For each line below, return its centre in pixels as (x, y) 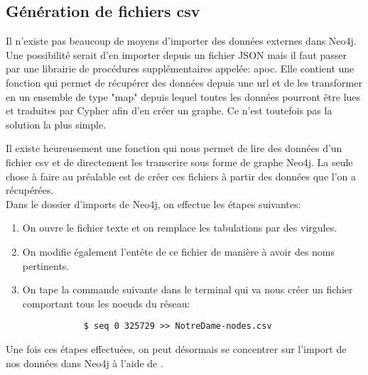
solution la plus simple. (56, 124)
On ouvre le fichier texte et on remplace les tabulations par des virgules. (180, 228)
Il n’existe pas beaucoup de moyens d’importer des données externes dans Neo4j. (181, 41)
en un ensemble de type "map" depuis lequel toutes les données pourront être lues (183, 96)
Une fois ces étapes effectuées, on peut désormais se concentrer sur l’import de (176, 348)
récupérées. (30, 190)
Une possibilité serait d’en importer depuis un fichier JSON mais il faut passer (177, 54)
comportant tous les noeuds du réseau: (106, 303)
